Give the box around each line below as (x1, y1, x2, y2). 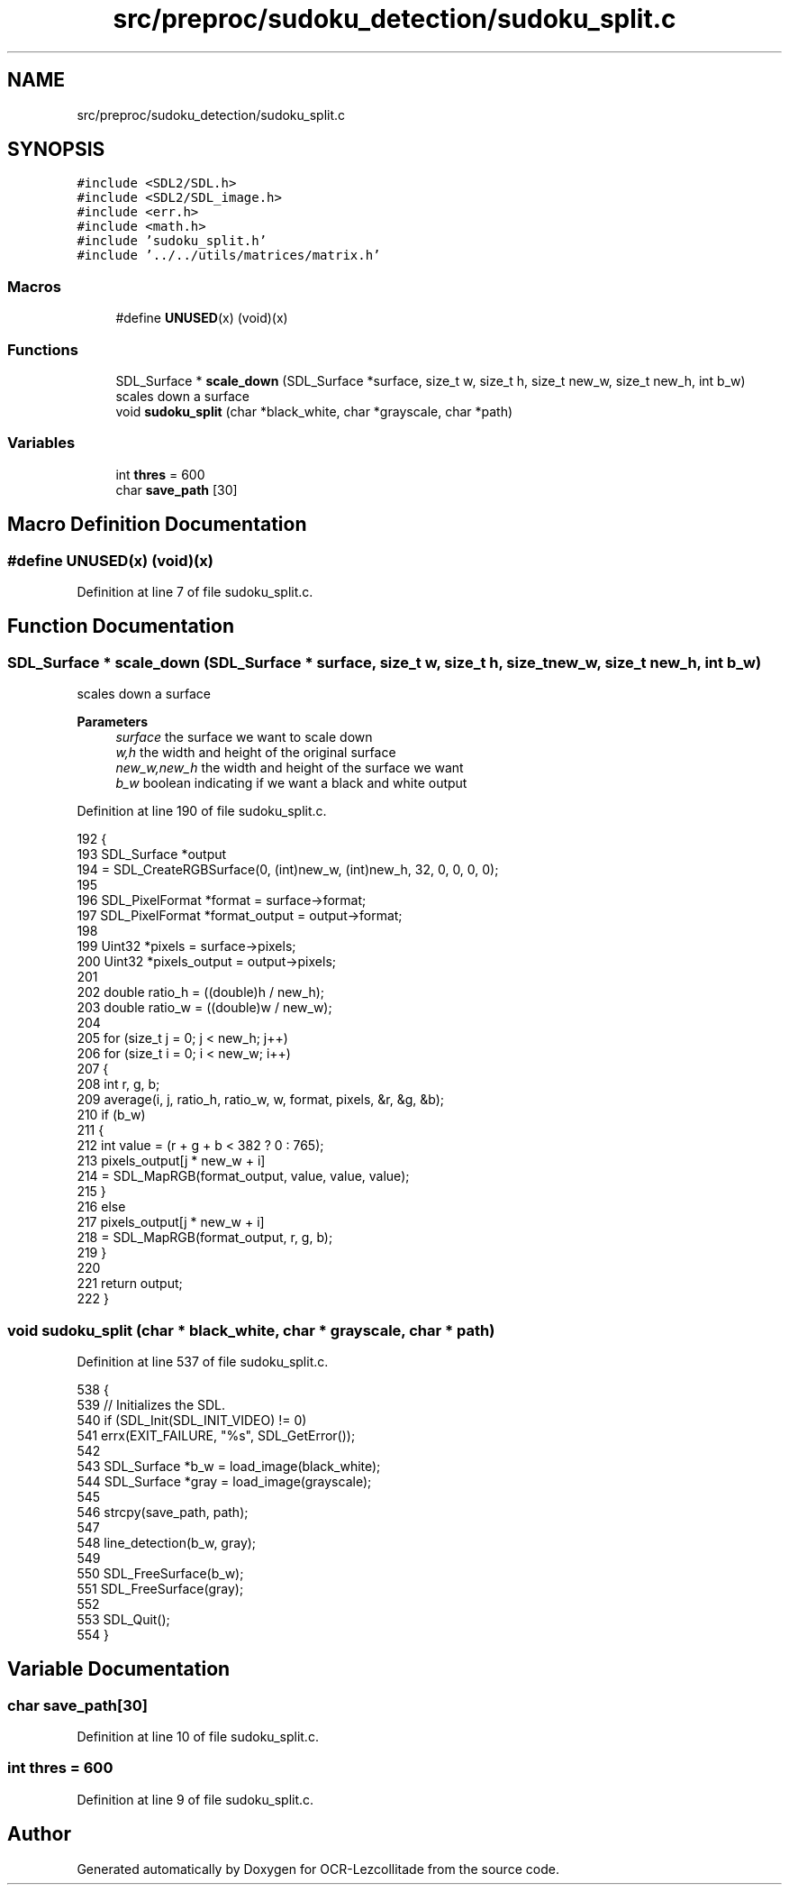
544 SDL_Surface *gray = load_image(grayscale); (77, 1473, 372, 1489)
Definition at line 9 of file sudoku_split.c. (77, 1791, 314, 1807)
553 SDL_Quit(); (77, 1611, 170, 1627)
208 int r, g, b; (77, 1076, 160, 1092)
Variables (7, 434, 76, 452)
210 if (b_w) (77, 1107, 146, 1123)
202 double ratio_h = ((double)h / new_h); (77, 984, 324, 1001)
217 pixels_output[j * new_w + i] (77, 1214, 265, 1230)
